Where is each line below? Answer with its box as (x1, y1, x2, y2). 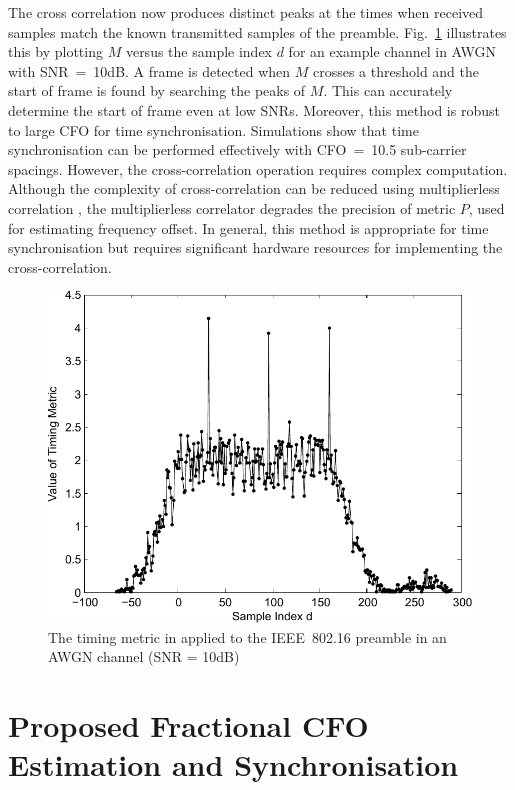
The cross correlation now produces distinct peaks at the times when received (8, 2, 484, 22)
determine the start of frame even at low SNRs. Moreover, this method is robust (8, 99, 500, 120)
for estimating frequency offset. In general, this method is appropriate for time (8, 217, 489, 238)
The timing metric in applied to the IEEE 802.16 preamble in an (48, 626, 447, 647)
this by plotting (8, 41, 103, 62)
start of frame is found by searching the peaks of (8, 80, 306, 101)
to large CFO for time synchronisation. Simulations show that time (8, 119, 419, 140)
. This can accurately (323, 80, 453, 101)
